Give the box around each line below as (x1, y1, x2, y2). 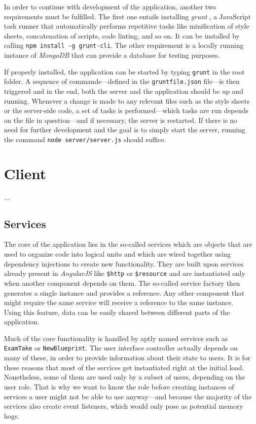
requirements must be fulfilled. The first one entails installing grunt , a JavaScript (4, 11, 251, 21)
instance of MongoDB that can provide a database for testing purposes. (4, 50, 220, 60)
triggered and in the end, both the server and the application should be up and (4, 85, 243, 96)
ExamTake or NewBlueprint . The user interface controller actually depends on (4, 343, 238, 353)
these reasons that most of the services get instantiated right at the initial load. (4, 362, 244, 372)
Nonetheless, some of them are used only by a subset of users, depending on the (4, 372, 245, 382)
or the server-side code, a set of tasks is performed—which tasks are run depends (4, 105, 249, 116)
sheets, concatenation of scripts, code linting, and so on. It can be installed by (4, 30, 240, 40)
